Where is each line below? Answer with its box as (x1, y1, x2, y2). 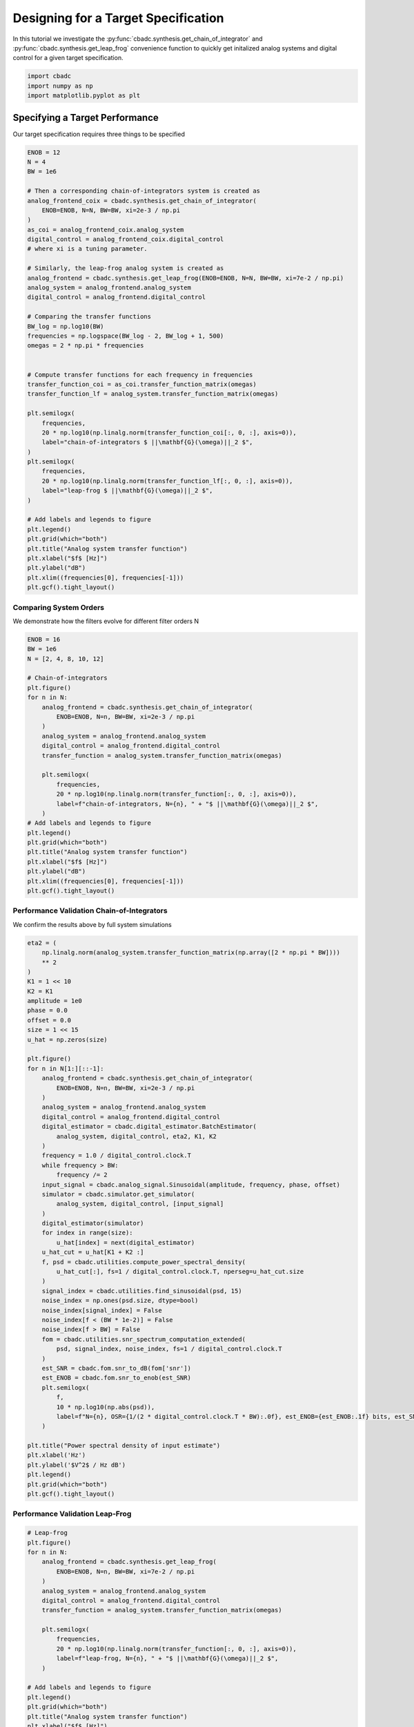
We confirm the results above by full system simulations (12, 920, 172, 928)
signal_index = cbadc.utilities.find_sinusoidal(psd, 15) (41, 1287, 242, 1295)
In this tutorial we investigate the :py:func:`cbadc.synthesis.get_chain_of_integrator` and (12, 35, 263, 43)
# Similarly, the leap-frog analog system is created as (27, 265, 224, 272)
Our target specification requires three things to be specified (12, 130, 186, 138)
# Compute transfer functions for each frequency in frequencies (27, 370, 253, 379)
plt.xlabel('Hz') (27, 1451, 86, 1459)
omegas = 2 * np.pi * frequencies (27, 342, 144, 350)
